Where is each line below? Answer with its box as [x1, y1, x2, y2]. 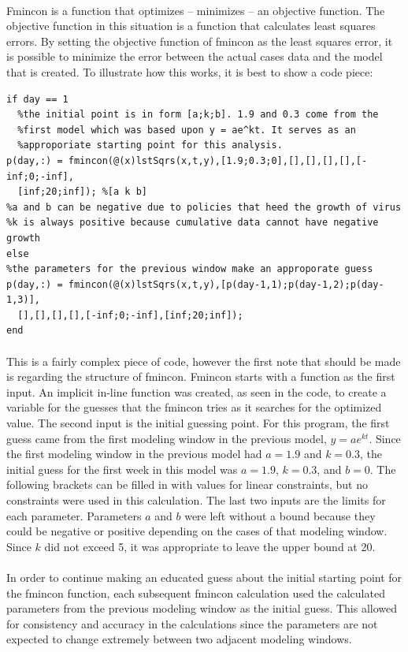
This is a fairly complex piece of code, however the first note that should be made [6, 352, 401, 369]
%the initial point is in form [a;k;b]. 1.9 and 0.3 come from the [17, 109, 379, 121]
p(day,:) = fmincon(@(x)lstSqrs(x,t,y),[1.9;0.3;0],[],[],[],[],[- [6, 155, 368, 166]
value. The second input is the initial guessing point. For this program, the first [6, 415, 390, 431]
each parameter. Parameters [6, 507, 142, 523]
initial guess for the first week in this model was [6, 460, 238, 477]
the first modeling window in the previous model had [6, 445, 262, 462]
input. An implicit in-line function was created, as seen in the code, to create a [6, 383, 387, 400]
